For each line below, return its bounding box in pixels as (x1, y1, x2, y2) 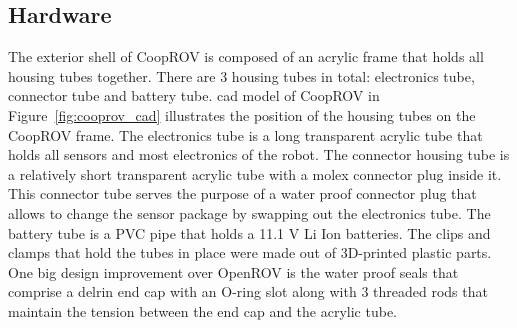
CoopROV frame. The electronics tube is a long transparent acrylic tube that (8, 124, 483, 145)
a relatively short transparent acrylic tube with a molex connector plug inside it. (8, 163, 502, 184)
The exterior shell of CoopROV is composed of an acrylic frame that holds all (8, 46, 484, 67)
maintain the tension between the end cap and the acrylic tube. (8, 300, 398, 321)
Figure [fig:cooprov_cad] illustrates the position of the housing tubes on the (8, 104, 476, 125)
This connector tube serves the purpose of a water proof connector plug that (8, 183, 477, 204)
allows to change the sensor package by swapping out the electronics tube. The (8, 202, 491, 223)
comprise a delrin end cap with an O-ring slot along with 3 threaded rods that (8, 281, 488, 302)
